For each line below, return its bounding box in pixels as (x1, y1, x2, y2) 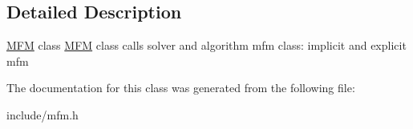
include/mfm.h (6, 106, 79, 123)
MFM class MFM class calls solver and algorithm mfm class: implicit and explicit (6, 37, 407, 54)
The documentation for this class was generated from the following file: (6, 79, 355, 96)
